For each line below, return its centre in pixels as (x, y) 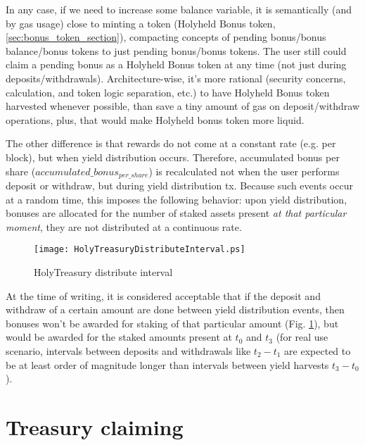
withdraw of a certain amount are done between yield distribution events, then (175, 309)
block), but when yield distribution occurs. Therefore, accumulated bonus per (173, 157)
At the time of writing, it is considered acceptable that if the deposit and (163, 295)
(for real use (302, 337)
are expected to (318, 350)
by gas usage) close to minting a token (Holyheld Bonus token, (141, 23)
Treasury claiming (95, 426)
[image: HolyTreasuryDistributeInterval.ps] (140, 250)
